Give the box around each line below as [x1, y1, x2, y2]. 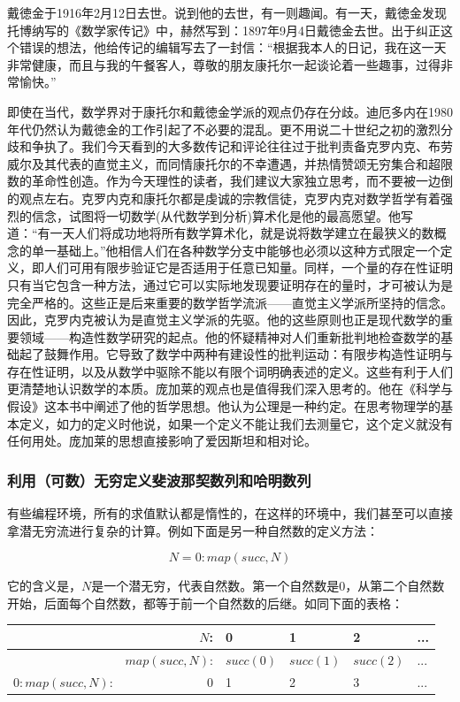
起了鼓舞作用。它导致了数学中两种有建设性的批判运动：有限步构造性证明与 [19, 345, 453, 363]
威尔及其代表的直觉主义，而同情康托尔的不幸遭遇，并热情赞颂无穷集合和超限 [7, 154, 453, 172]
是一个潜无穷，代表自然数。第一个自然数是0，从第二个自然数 [91, 576, 445, 595]
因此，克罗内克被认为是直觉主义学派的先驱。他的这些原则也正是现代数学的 [7, 310, 441, 329]
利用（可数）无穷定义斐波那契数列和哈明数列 [7, 469, 311, 491]
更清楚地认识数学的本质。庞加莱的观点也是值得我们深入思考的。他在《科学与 [7, 379, 453, 398]
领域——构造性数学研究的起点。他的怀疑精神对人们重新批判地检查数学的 [19, 327, 441, 346]
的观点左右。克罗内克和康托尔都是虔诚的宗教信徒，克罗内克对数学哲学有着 [7, 188, 441, 207]
